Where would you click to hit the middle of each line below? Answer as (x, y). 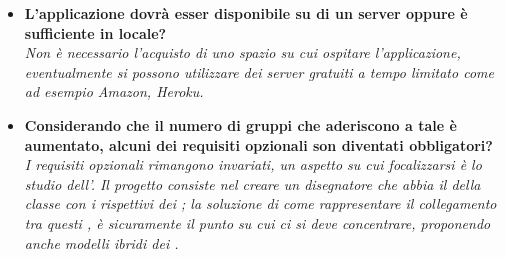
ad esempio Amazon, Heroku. (114, 91)
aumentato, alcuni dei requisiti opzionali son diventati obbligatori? (258, 144)
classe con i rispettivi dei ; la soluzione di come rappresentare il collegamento (260, 203)
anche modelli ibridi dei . (101, 242)
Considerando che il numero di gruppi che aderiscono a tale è (240, 124)
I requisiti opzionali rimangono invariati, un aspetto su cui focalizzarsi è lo (253, 164)
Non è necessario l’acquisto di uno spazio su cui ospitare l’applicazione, (242, 52)
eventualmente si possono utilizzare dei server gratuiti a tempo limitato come (259, 71)
